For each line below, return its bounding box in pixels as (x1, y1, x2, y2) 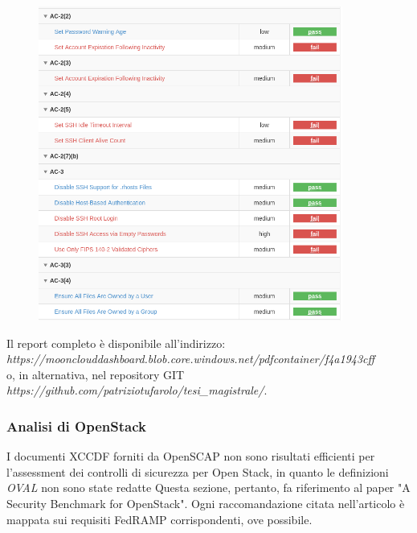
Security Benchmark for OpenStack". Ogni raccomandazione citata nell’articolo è (6, 494, 405, 511)
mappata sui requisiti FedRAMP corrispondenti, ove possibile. (6, 510, 313, 527)
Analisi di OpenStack (6, 415, 146, 436)
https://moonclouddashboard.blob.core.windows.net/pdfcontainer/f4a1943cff (6, 350, 375, 367)
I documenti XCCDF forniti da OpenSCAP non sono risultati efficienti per (6, 448, 375, 465)
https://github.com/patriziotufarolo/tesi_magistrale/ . (6, 382, 268, 399)
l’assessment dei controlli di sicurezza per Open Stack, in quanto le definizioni (6, 463, 389, 480)
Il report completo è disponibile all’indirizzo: (6, 334, 226, 351)
